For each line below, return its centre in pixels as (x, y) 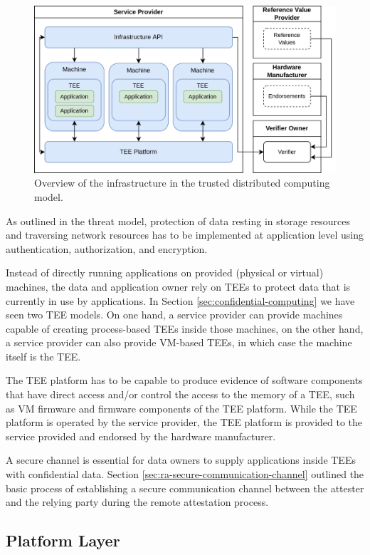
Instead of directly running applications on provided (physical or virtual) (165, 273)
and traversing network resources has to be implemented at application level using (185, 235)
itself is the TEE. (43, 356)
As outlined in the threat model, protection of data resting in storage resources (178, 221)
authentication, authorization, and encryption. (107, 248)
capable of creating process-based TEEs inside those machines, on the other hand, (185, 328)
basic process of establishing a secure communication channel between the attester (185, 488)
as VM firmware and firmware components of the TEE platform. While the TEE (181, 408)
